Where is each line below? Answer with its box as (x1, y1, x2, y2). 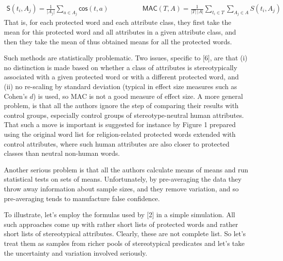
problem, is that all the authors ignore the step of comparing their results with (4, 100, 239, 111)
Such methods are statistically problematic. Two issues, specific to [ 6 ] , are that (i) (4, 53, 248, 63)
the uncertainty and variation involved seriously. (4, 247, 147, 258)
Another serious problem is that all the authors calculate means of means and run (4, 164, 248, 174)
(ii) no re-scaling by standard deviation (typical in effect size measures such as (4, 81, 237, 92)
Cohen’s (4, 91, 28, 101)
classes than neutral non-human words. (4, 148, 120, 158)
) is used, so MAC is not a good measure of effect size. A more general (33, 91, 243, 101)
